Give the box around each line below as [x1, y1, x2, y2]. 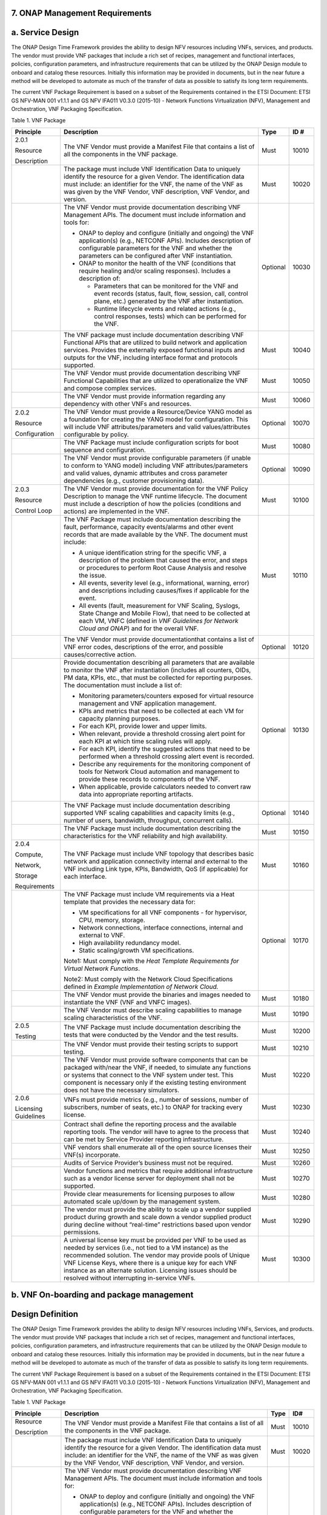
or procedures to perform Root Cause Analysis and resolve [79, 564, 246, 572]
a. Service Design [11, 27, 79, 38]
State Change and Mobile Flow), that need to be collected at [79, 609, 251, 618]
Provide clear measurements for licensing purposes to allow [64, 1190, 235, 1198]
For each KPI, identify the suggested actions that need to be [79, 745, 251, 753]
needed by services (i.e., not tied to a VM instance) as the [64, 1244, 229, 1252]
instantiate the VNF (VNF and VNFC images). [64, 998, 192, 1007]
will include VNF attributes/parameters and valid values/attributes [64, 423, 251, 431]
